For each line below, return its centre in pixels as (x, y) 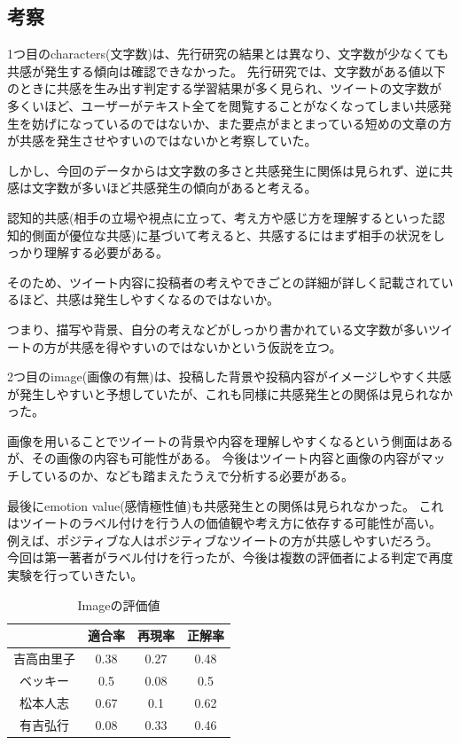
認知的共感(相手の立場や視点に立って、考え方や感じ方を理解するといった (220, 217)
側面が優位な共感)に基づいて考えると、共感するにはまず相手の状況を (232, 235)
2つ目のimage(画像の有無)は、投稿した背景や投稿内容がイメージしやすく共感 (230, 376)
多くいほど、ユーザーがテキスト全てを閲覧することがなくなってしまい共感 (223, 105)
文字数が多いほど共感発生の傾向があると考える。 (174, 188)
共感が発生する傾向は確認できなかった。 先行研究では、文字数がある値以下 (226, 71)
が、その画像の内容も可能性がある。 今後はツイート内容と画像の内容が (214, 458)
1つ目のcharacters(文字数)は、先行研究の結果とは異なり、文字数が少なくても (228, 54)
